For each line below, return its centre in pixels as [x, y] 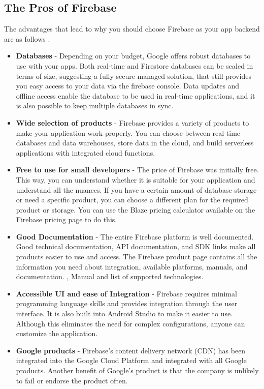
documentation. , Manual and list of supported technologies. [110, 276]
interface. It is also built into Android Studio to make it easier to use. [124, 313]
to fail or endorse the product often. [72, 380]
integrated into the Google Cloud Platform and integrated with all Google [131, 360]
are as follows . [27, 38]
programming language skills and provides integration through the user [127, 303]
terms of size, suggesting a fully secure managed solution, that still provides [134, 76]
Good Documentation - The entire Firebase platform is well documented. [135, 236]
